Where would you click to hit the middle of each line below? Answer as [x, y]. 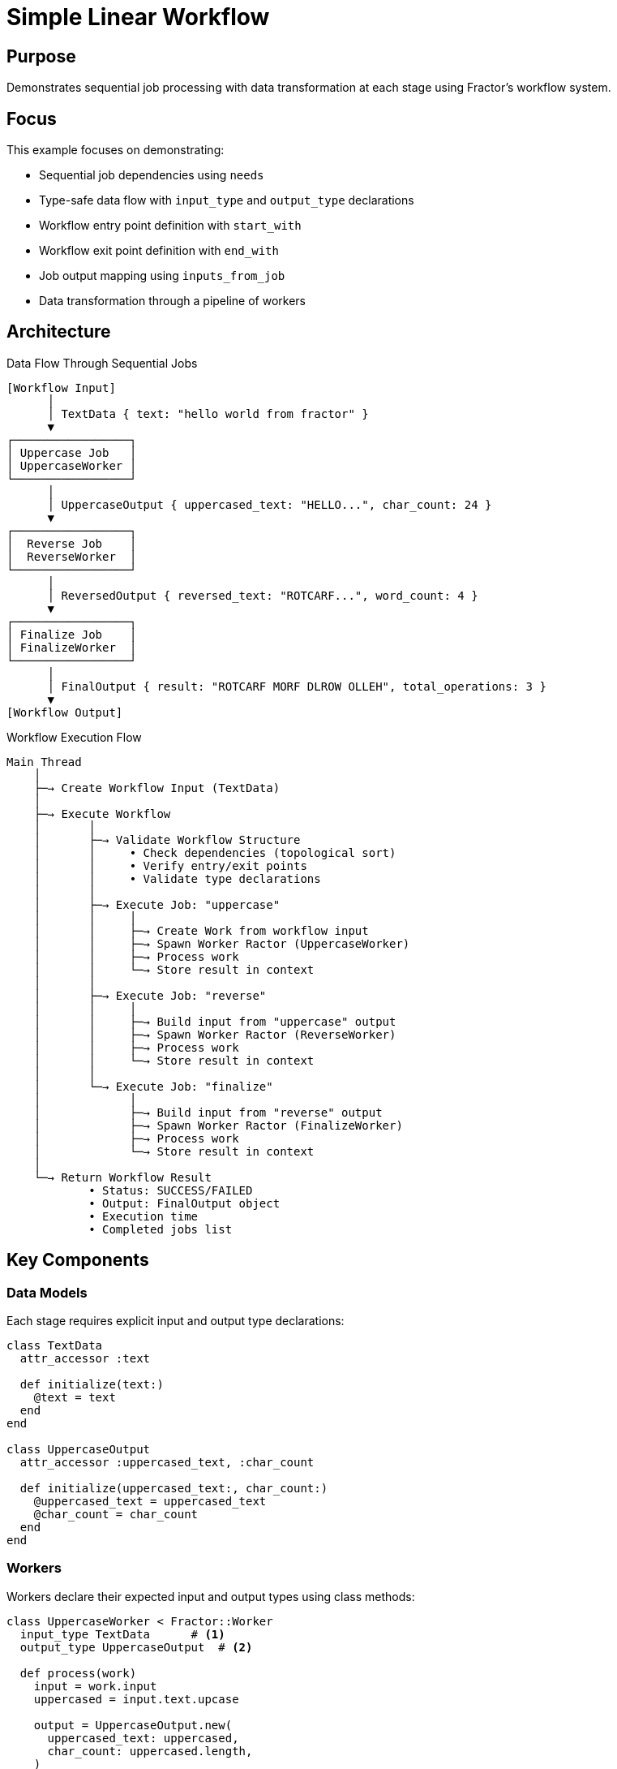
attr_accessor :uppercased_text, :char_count [167, 1463]
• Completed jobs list [161, 1229]
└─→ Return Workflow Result [122, 1177]
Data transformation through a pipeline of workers [172, 301]
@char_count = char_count [116, 1515]
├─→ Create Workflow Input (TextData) [157, 788]
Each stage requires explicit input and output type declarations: [176, 1321]
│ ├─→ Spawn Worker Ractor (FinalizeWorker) [218, 1125]
